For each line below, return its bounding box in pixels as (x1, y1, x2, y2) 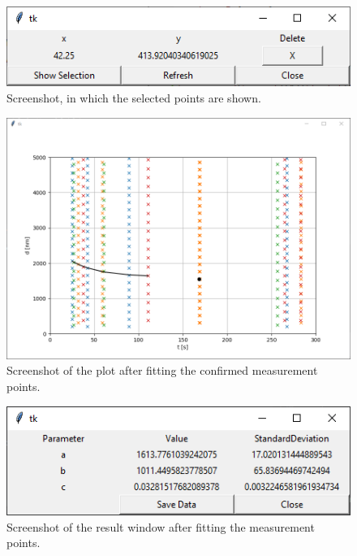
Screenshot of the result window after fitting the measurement (6, 518, 315, 535)
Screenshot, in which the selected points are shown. (6, 89, 261, 106)
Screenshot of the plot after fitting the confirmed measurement (6, 362, 318, 379)
